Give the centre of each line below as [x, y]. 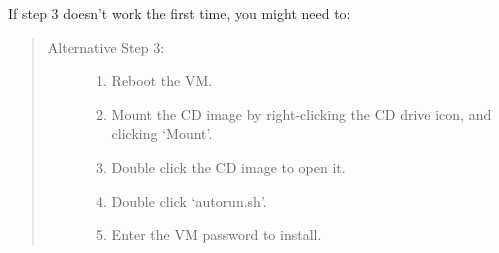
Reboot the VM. [162, 80]
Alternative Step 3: [106, 46]
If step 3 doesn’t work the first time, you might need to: [179, 13]
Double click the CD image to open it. [228, 166]
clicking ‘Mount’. [162, 133]
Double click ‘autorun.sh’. [189, 200]
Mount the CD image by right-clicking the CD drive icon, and [301, 113]
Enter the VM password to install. [216, 234]
